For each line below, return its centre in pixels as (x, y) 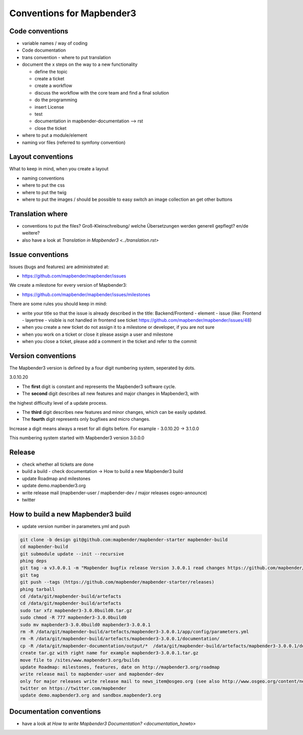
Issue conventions (39, 255)
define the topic (51, 71)
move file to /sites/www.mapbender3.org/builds (80, 660)
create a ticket (49, 79)
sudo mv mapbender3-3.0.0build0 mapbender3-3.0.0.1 (85, 624)
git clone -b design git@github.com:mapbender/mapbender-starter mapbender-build (124, 539)
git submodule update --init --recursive (72, 554)
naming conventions (43, 178)
